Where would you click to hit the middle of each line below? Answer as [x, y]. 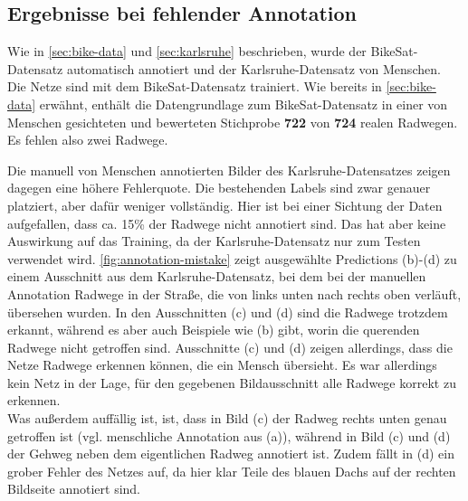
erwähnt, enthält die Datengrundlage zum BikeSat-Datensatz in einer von [244, 104]
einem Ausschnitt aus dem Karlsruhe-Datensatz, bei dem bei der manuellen [217, 276]
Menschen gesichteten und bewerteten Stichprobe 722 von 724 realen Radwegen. [233, 122]
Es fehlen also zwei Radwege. [88, 140]
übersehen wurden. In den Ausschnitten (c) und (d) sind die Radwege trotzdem [228, 312]
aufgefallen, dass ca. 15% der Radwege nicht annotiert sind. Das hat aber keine [227, 223]
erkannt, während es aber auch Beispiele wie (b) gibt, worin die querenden [214, 330]
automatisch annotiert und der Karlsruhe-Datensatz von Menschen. [253, 68]
